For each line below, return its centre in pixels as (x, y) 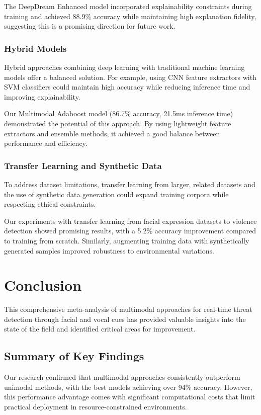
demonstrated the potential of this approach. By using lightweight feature (118, 123)
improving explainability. (42, 96)
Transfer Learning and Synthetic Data (83, 165)
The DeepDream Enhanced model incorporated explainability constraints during (128, 6)
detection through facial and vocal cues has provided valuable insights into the (125, 319)
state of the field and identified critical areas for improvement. (100, 329)
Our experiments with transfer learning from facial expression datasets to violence (130, 221)
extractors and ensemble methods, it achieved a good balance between (112, 133)
